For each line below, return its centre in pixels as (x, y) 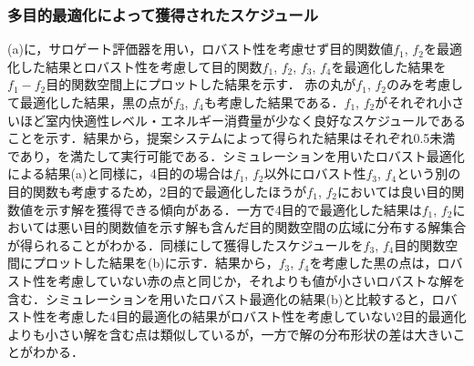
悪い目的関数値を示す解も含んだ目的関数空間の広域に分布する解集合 (262, 227)
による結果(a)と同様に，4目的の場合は (120, 173)
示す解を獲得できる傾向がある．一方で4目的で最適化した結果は (233, 209)
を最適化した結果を (389, 66)
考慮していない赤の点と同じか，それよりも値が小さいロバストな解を (262, 280)
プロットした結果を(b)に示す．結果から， (155, 263)
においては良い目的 (395, 191)
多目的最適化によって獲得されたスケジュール (163, 14)
